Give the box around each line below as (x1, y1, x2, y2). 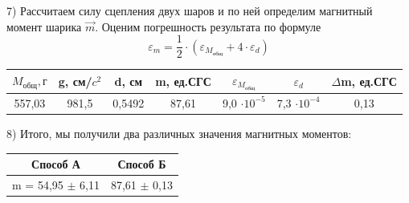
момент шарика (6, 18, 82, 35)
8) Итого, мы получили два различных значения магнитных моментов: (6, 124, 352, 141)
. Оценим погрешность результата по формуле (95, 18, 321, 35)
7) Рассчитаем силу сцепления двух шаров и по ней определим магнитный (6, 2, 373, 18)
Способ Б (117, 156, 166, 173)
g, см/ (58, 72, 92, 89)
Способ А (31, 156, 80, 173)
